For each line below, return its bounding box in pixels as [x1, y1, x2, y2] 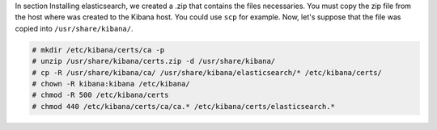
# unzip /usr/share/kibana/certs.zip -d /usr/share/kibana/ [32, 57, 276, 66]
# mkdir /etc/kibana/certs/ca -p [32, 45, 165, 54]
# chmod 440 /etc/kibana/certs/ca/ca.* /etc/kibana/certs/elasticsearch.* [32, 102, 336, 111]
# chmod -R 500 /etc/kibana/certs [32, 90, 169, 100]
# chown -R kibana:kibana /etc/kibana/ [32, 79, 190, 88]
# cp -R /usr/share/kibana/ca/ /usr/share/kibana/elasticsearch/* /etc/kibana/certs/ [32, 68, 382, 77]
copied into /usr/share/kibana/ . [15, 23, 134, 33]
